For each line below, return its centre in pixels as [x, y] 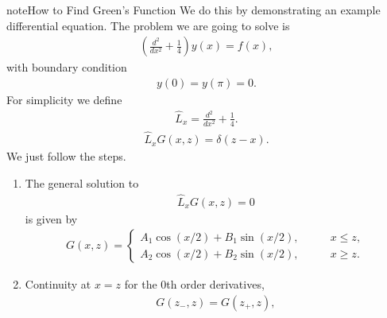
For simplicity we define [64, 99]
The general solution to [82, 182]
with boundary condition [67, 67]
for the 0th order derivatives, [194, 284]
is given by [51, 218]
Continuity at [58, 284]
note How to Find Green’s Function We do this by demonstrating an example [193, 10]
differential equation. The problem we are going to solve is [148, 25]
